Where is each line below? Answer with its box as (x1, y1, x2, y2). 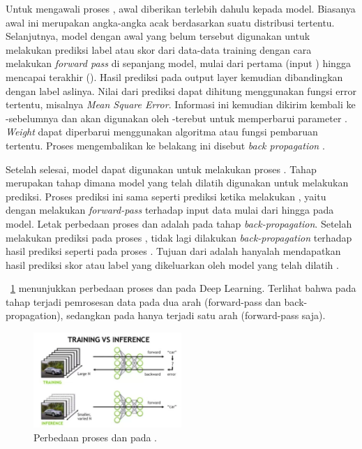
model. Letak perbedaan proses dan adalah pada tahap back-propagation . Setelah (6, 216, 352, 230)
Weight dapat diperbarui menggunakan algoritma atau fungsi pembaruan (6, 124, 318, 139)
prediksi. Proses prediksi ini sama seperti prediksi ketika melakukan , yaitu (6, 189, 326, 203)
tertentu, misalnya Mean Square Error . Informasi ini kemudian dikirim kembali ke (6, 97, 356, 112)
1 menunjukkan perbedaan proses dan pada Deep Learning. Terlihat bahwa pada (10, 281, 356, 295)
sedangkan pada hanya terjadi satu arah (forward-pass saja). (66, 308, 326, 323)
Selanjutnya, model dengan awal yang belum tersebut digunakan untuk (6, 29, 310, 43)
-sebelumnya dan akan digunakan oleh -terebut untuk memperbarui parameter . (6, 110, 347, 125)
